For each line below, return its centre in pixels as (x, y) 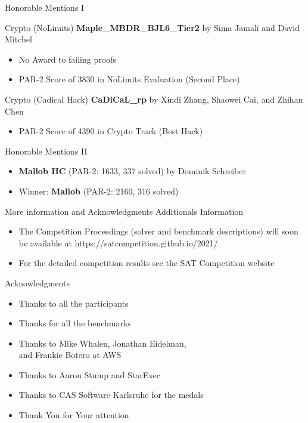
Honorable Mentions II (46, 151)
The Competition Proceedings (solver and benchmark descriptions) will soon (158, 231)
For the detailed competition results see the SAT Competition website (147, 263)
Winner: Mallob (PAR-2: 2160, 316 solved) (99, 191)
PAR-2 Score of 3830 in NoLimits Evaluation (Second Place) (129, 79)
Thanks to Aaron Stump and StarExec (90, 374)
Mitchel (18, 39)
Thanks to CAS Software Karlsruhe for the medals (111, 395)
